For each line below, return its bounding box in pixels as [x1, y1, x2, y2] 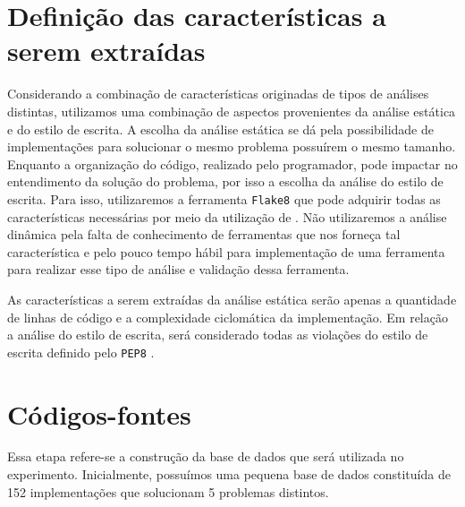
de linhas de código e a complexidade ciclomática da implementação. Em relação [7, 307, 448, 326]
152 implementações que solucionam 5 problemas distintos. [7, 482, 329, 501]
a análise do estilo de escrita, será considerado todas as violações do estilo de [7, 325, 428, 344]
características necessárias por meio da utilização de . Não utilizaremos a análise [7, 207, 447, 226]
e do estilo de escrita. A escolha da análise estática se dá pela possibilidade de [7, 119, 434, 138]
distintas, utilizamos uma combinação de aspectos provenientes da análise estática [7, 101, 456, 120]
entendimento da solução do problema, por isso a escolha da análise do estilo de [7, 172, 444, 191]
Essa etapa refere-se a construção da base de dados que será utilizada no [7, 447, 404, 466]
